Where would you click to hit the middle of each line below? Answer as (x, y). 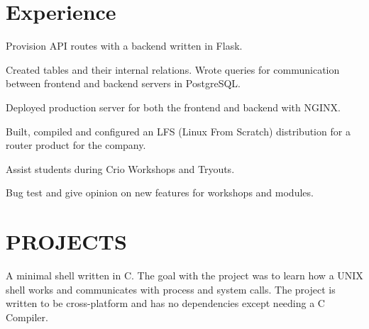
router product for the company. (76, 145)
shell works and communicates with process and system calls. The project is (171, 289)
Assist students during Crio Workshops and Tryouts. (120, 168)
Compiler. (27, 317)
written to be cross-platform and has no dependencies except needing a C (165, 303)
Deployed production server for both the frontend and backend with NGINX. (173, 107)
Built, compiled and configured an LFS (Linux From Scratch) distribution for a (178, 131)
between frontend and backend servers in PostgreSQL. (123, 83)
